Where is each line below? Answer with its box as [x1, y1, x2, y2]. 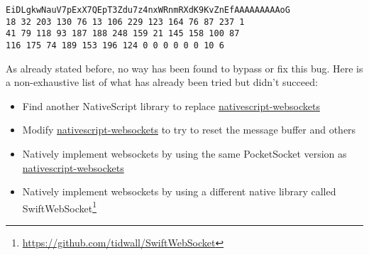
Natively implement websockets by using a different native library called [22, 184, 336, 199]
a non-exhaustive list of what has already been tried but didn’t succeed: [6, 75, 318, 89]
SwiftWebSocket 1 [22, 198, 97, 215]
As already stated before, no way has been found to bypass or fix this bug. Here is [6, 60, 363, 75]
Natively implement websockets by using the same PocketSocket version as [22, 146, 347, 161]
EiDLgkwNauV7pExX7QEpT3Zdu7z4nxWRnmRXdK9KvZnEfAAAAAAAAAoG [6, 5, 290, 15]
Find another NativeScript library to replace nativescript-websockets [22, 98, 320, 113]
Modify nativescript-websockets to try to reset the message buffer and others [22, 122, 356, 137]
